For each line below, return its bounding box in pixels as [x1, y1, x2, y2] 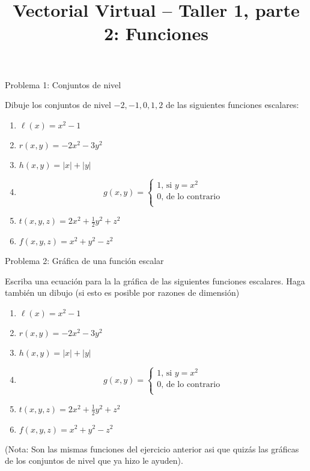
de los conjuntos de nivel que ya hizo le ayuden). [5, 454, 183, 467]
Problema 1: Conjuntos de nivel [5, 78, 121, 91]
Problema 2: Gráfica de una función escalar [5, 254, 164, 267]
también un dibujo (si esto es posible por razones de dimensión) [5, 286, 240, 299]
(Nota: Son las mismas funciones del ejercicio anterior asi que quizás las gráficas [5, 442, 299, 455]
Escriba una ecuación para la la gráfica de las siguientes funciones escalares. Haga [5, 274, 305, 287]
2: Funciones [104, 21, 208, 46]
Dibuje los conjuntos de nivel [5, 98, 111, 111]
